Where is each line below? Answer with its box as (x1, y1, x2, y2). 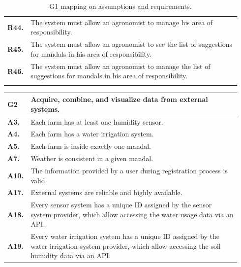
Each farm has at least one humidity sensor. (30, 116, 163, 127)
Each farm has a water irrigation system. (30, 129, 154, 139)
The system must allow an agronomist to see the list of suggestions (30, 39, 233, 49)
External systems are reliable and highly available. (30, 187, 182, 198)
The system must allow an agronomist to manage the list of (30, 61, 211, 71)
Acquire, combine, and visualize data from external (30, 94, 208, 104)
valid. (30, 175, 47, 185)
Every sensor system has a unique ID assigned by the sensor (30, 200, 212, 210)
